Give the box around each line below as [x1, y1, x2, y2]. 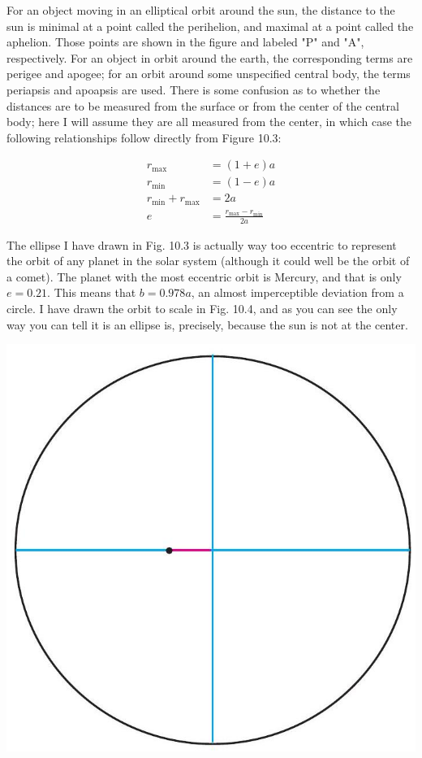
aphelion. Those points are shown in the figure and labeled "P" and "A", [6, 33, 364, 50]
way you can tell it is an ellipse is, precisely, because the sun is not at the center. [6, 316, 408, 333]
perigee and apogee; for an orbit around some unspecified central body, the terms [6, 65, 411, 82]
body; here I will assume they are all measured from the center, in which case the [6, 113, 411, 130]
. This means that [47, 284, 136, 301]
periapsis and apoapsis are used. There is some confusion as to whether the [6, 81, 381, 98]
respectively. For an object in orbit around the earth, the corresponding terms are [6, 49, 413, 66]
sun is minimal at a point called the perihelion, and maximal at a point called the [6, 17, 414, 34]
